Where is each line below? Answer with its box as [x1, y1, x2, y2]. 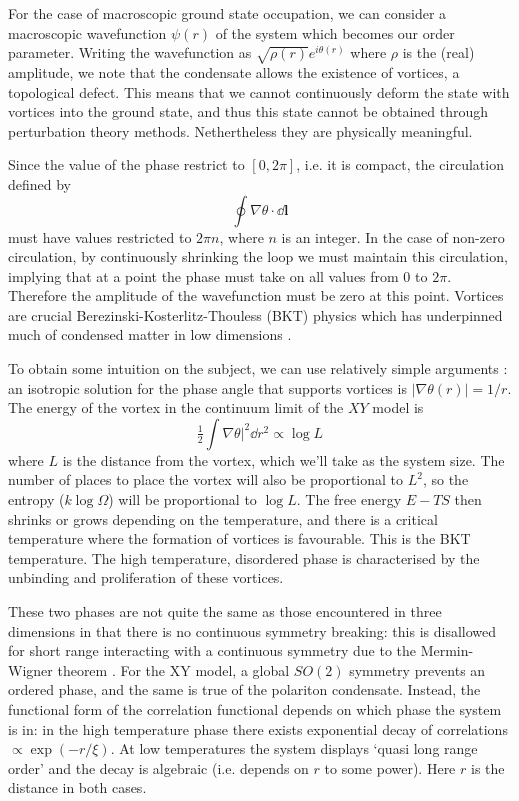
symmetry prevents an [349, 659, 486, 680]
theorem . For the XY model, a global [57, 659, 290, 680]
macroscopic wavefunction [8, 22, 167, 43]
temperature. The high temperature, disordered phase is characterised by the [8, 547, 480, 568]
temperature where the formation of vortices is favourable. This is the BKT [8, 528, 471, 549]
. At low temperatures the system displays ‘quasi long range [110, 738, 478, 759]
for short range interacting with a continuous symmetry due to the [8, 640, 416, 661]
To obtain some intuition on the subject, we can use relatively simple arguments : [8, 358, 508, 379]
